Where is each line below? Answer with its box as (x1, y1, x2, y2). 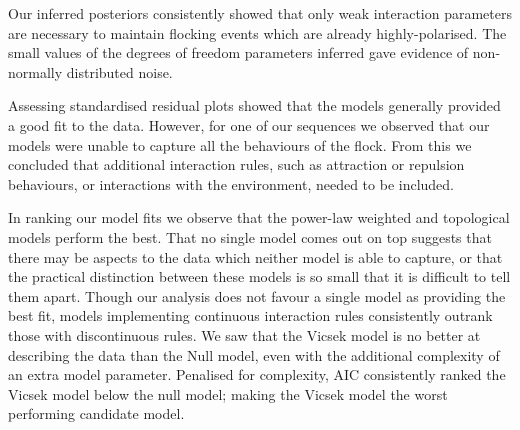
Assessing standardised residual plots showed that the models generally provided (8, 95, 501, 116)
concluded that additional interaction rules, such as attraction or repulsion (8, 154, 465, 175)
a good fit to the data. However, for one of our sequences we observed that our (8, 114, 490, 135)
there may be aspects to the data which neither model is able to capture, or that (8, 246, 503, 267)
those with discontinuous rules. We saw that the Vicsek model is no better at (8, 324, 481, 345)
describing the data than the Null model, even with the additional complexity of (8, 344, 500, 365)
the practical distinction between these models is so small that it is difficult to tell (8, 266, 511, 287)
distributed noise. (66, 61, 173, 82)
